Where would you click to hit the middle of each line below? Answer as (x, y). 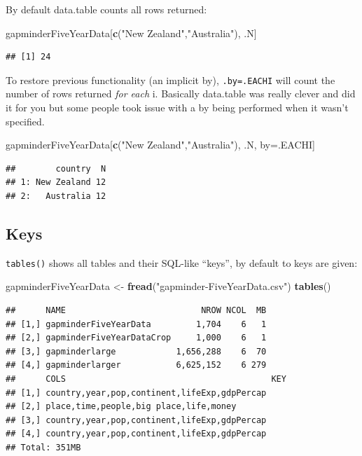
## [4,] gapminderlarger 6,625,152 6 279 (136, 365)
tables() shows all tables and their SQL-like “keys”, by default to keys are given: (182, 262)
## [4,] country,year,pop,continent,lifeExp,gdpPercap (136, 434)
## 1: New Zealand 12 (56, 182)
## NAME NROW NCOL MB (136, 311)
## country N (56, 168)
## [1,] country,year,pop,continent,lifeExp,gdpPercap (136, 393)
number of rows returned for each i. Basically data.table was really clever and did (181, 94)
